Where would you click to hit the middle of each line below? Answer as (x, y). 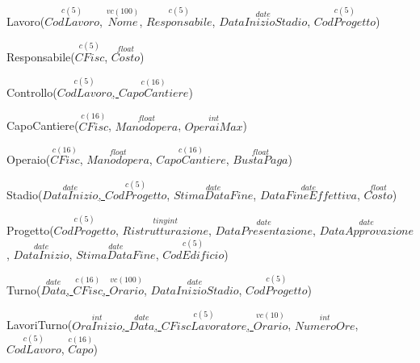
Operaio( (29, 159)
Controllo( (32, 92)
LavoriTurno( (40, 325)
